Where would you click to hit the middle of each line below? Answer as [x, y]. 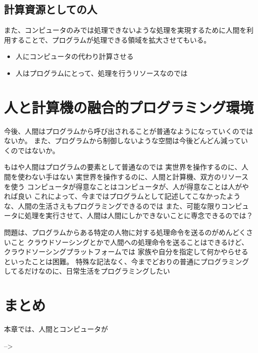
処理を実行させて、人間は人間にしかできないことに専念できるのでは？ [139, 215]
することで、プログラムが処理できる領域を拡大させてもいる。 [111, 39]
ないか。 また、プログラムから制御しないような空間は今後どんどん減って [123, 141]
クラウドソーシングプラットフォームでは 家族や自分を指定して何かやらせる [126, 252]
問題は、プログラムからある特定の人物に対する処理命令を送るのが [111, 232]
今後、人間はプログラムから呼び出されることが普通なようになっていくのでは [129, 131]
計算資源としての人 [51, 9]
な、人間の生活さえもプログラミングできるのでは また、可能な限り [113, 206]
